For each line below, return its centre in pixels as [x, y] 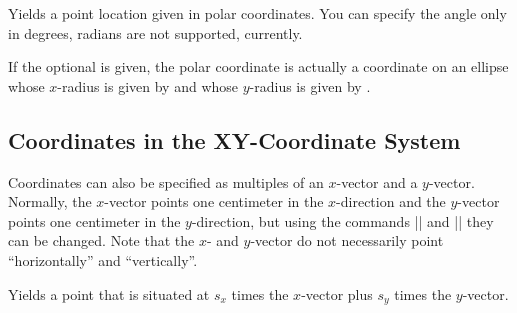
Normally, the [50, 201]
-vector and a [377, 181]
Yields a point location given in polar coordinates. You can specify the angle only [257, 13]
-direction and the [391, 201]
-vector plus [337, 293]
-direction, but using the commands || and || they [342, 220]
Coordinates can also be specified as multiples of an [166, 181]
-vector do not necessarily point [347, 240]
